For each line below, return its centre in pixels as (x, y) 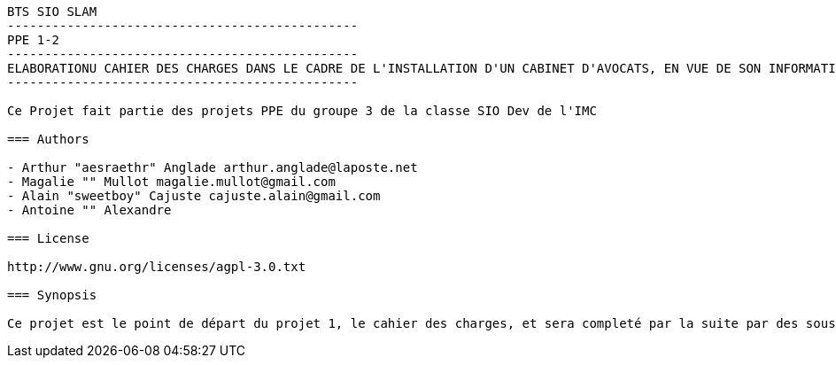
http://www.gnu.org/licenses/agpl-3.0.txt (157, 267)
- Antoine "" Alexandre (89, 210)
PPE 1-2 (34, 40)
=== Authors (48, 139)
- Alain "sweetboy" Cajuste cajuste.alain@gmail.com (194, 196)
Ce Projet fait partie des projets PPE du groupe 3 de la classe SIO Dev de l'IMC (302, 111)
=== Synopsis (52, 295)
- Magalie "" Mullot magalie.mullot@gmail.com (171, 182)
